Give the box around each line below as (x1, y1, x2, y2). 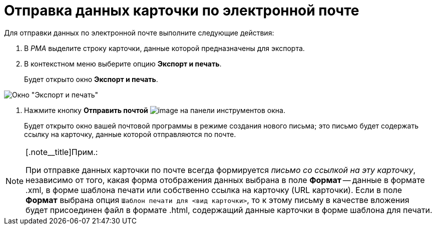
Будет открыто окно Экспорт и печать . (24, 74, 158, 83)
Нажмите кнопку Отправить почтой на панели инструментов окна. (24, 105, 285, 114)
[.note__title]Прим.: (26, 146, 98, 157)
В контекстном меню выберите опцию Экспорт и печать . (24, 59, 222, 68)
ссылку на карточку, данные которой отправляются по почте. (24, 129, 236, 138)
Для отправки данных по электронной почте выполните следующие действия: (4, 28, 274, 37)
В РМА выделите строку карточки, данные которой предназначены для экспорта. (24, 43, 305, 52)
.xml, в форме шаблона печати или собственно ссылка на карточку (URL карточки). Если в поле (26, 184, 402, 195)
